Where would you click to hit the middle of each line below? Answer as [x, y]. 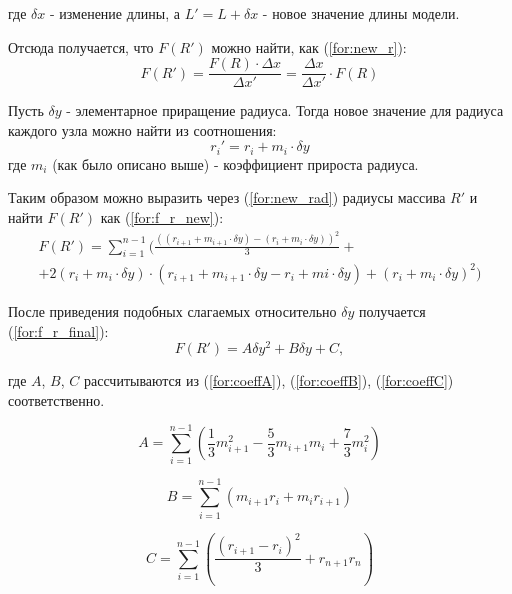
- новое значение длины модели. [361, 13]
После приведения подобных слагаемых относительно [172, 310]
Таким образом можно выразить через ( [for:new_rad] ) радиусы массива [227, 197]
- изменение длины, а [114, 13]
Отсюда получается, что [81, 46]
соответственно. [56, 399]
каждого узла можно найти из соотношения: [142, 129]
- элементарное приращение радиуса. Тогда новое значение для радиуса [285, 110]
